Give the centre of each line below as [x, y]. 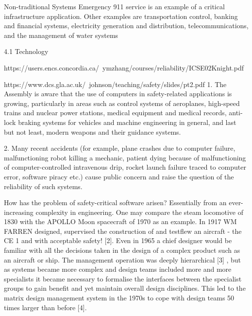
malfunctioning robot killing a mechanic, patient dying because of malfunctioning [125, 157]
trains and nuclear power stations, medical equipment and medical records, [115, 113]
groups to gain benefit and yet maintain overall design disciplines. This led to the [125, 288]
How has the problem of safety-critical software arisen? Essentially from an [115, 202]
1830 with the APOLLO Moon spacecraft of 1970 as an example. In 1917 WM [120, 221]
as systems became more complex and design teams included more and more [118, 269]
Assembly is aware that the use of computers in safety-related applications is [118, 94]
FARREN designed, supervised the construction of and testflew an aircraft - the [123, 231]
